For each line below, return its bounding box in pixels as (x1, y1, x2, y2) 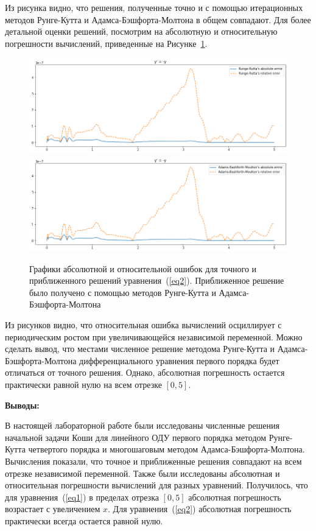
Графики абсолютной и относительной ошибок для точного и (29, 262, 257, 275)
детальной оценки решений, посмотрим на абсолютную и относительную (5, 25, 278, 38)
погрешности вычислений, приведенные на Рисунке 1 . (5, 37, 208, 49)
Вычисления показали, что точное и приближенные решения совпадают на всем (5, 454, 302, 467)
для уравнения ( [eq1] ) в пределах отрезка (5, 490, 159, 503)
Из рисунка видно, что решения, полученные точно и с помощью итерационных (5, 1, 303, 13)
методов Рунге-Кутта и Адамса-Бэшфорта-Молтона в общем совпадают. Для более (5, 13, 311, 26)
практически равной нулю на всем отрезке (5, 378, 162, 390)
